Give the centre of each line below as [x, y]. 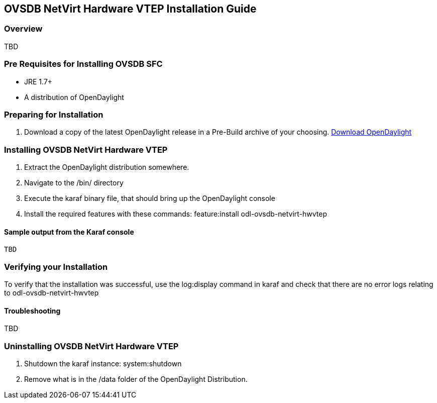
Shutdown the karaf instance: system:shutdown [103, 363]
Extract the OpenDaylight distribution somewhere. [107, 167]
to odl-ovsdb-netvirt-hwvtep [51, 293]
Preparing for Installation [54, 114]
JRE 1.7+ [38, 81]
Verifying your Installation [56, 267]
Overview [23, 29]
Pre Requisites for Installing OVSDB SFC [83, 64]
